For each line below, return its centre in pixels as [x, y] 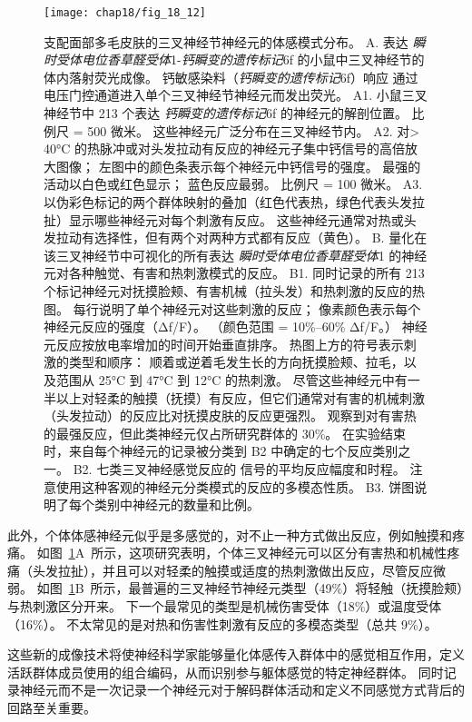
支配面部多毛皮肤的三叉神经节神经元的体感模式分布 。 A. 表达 [226, 41]
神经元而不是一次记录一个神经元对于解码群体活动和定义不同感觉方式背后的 [242, 690]
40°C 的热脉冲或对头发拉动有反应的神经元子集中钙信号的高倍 [225, 148]
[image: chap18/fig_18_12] [125, 13]
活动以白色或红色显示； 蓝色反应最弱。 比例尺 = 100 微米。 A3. [233, 184]
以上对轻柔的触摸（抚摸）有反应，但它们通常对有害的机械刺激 [240, 397]
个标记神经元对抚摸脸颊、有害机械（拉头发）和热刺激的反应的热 [234, 290]
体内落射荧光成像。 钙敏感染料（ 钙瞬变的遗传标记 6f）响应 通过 [231, 77]
